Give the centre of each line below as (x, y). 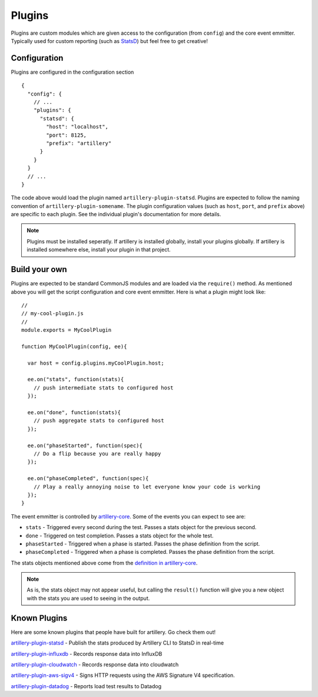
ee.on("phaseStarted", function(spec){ (85, 445)
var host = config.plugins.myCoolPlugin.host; (96, 363)
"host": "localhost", (77, 127)
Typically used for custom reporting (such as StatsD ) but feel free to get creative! (110, 41)
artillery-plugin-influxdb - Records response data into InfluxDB (87, 653)
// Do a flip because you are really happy (97, 453)
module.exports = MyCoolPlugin (67, 330)
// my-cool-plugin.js (52, 313)
